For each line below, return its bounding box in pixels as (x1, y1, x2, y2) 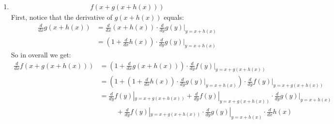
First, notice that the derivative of (11, 12, 112, 22)
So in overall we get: (11, 49, 71, 59)
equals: (164, 12, 184, 22)
